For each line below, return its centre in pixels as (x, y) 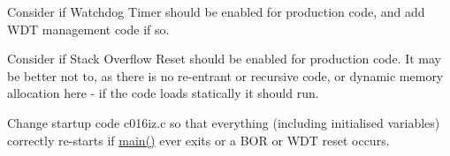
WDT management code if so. (88, 29)
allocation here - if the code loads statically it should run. (163, 93)
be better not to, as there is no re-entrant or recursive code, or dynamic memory (225, 75)
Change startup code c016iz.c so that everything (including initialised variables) (224, 122)
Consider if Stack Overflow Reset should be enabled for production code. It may (224, 59)
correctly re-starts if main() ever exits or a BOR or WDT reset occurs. (198, 140)
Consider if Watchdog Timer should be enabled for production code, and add (216, 11)
